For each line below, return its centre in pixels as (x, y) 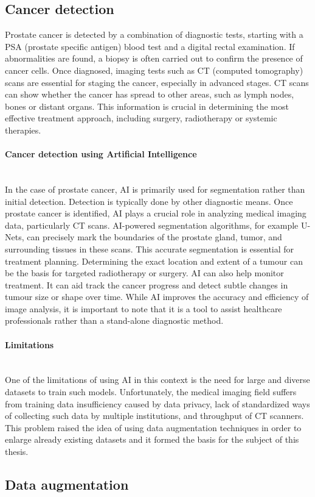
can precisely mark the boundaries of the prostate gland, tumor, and (154, 237)
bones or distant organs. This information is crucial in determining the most (147, 106)
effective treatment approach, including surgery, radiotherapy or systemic (141, 118)
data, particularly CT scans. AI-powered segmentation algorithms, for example (152, 225)
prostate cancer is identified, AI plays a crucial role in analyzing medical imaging (156, 213)
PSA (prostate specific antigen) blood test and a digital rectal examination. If (150, 46)
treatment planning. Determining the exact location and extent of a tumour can (154, 261)
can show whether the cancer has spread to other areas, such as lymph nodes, (150, 94)
